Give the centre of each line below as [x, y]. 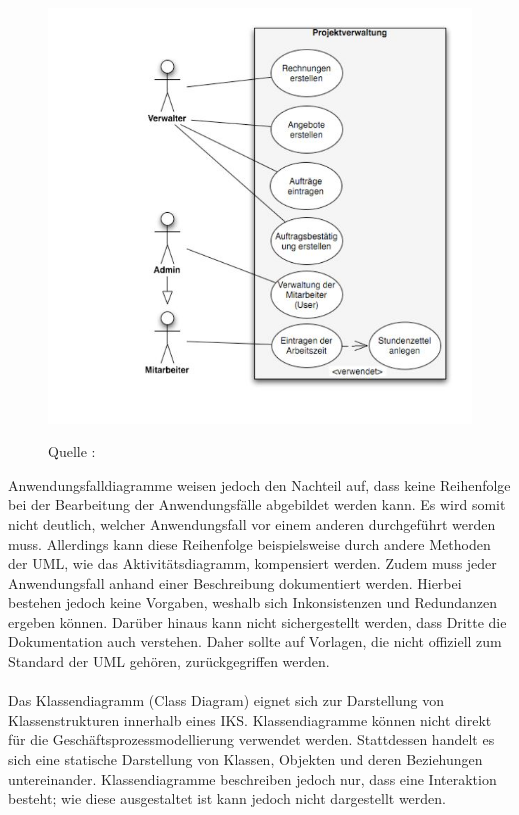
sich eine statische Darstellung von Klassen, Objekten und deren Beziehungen [245, 759]
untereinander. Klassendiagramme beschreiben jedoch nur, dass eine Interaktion [252, 778]
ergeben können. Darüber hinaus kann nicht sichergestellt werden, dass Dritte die [257, 621]
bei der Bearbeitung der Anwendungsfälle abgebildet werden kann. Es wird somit [257, 504]
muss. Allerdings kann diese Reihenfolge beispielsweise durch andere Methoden [249, 543]
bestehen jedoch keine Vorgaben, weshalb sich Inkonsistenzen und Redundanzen [253, 602]
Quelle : [72, 451]
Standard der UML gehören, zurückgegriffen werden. [169, 661]
